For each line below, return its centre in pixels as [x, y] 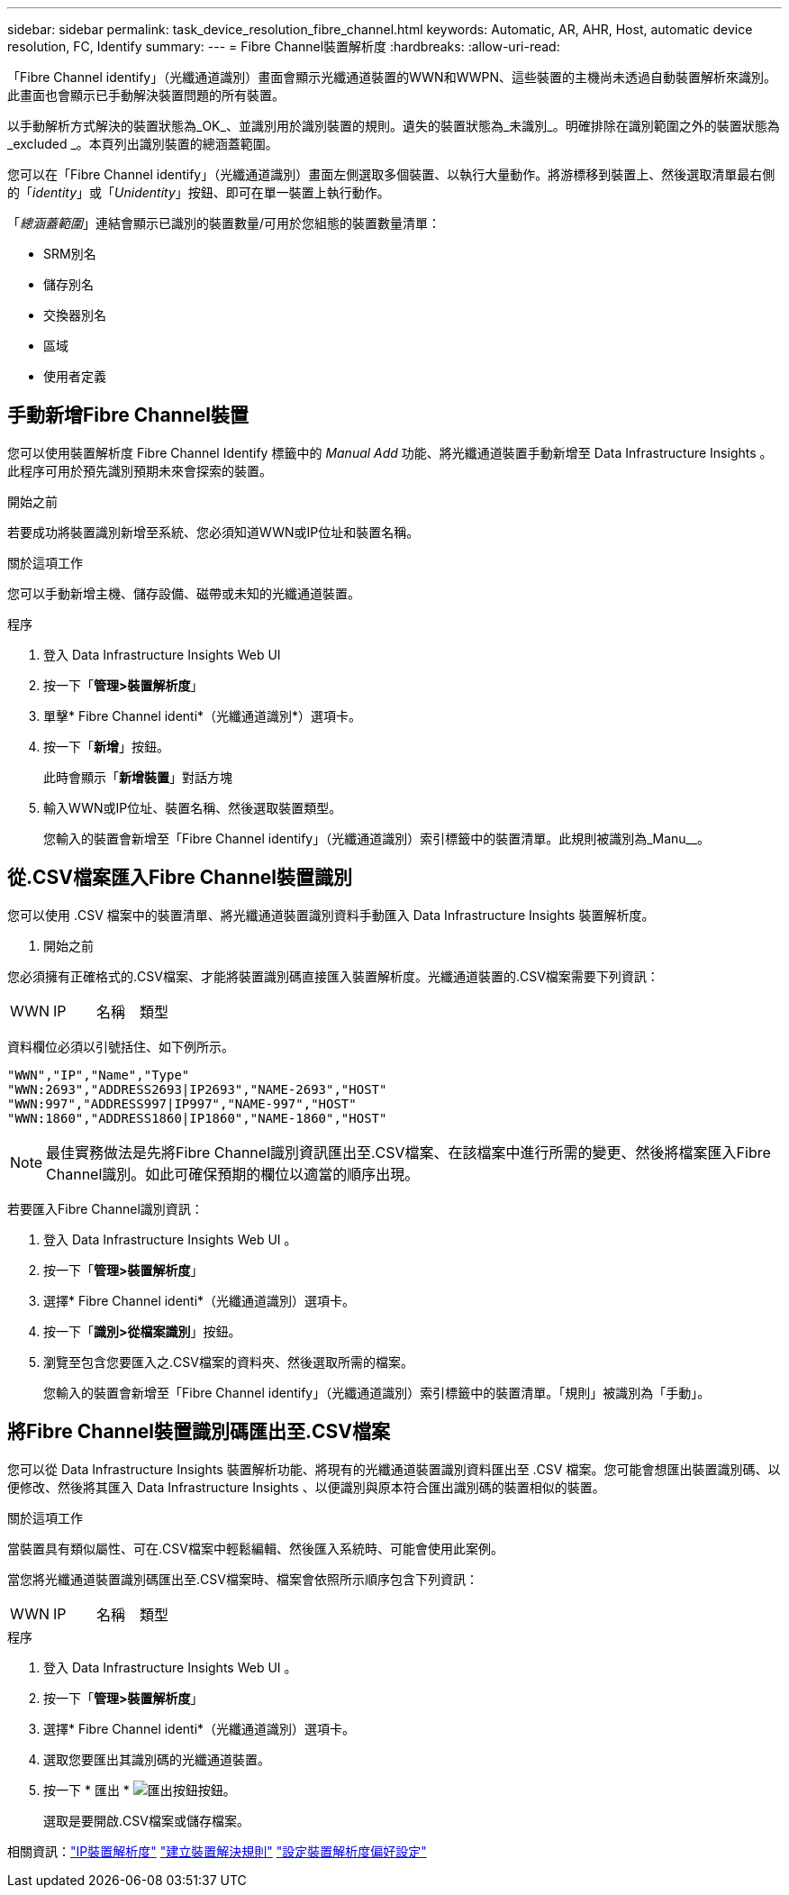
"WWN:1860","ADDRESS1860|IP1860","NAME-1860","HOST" [197, 1118]
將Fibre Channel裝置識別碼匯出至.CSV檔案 [199, 1432]
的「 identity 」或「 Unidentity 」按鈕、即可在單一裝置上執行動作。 [199, 192]
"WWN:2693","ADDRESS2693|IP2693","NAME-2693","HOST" [197, 1089]
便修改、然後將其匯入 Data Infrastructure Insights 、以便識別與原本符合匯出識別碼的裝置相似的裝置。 [306, 1487]
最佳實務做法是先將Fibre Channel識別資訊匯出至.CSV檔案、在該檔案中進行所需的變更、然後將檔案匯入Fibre [408, 1152]
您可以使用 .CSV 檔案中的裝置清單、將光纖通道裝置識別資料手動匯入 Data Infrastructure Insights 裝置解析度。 [331, 915]
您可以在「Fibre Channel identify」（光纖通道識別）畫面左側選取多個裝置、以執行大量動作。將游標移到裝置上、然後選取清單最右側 [391, 174]
